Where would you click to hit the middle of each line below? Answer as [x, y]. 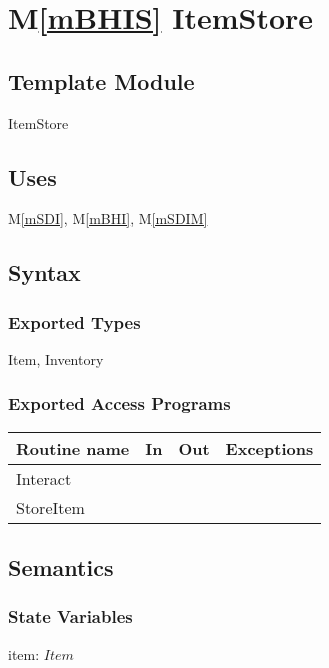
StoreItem [50, 507]
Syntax [44, 272]
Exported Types [74, 321]
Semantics [61, 567]
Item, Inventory [56, 358]
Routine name [73, 448]
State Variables [70, 616]
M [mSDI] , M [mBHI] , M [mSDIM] [108, 218]
